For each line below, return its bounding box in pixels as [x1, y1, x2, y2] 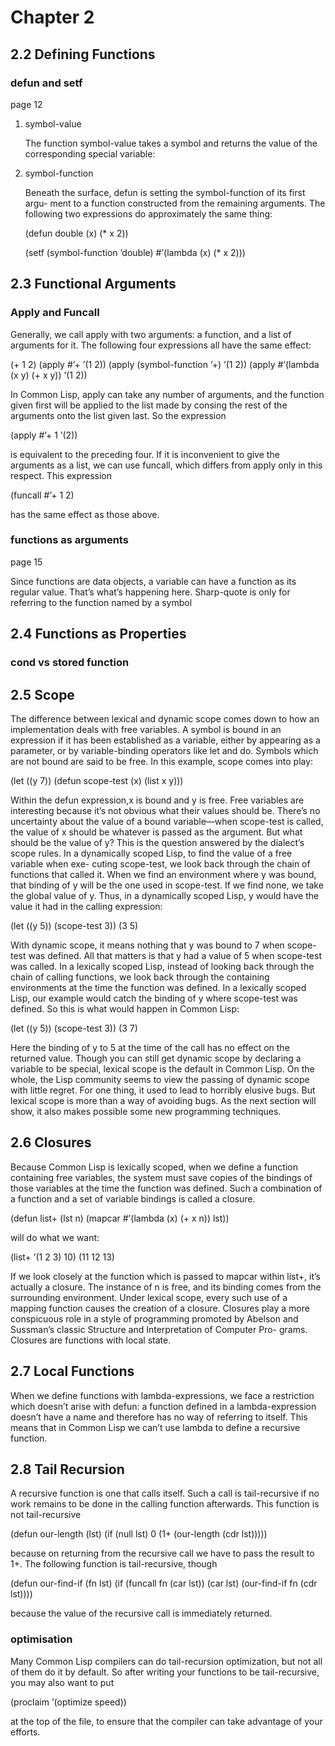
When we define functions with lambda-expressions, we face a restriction [10, 1389, 315, 1401]
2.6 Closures [10, 1134, 92, 1151]
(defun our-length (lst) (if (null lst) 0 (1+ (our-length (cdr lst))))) [10, 1528, 268, 1540]
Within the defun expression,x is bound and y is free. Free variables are [10, 794, 305, 806]
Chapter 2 [10, 6, 95, 29]
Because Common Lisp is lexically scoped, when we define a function [10, 1161, 298, 1173]
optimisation [10, 1632, 73, 1646]
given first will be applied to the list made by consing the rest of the [10, 399, 288, 411]
